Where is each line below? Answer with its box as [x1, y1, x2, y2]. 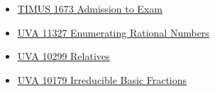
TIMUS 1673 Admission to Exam [17, 1, 162, 16]
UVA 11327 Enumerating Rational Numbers [17, 25, 209, 40]
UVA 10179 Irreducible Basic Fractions [17, 72, 187, 87]
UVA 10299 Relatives [17, 49, 110, 63]
